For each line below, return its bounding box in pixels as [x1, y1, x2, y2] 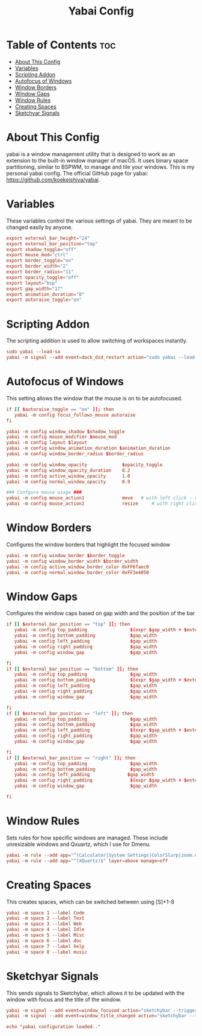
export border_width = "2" [6, 264, 69, 270]
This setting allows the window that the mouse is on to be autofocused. [6, 394, 183, 402]
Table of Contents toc [6, 38, 116, 52]
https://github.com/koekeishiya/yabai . [6, 176, 100, 183]
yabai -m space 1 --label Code [6, 909, 85, 916]
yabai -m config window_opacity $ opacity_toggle [6, 461, 163, 468]
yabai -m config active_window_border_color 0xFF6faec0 [6, 564, 149, 570]
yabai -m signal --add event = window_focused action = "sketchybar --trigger [6, 1007, 198, 1014]
